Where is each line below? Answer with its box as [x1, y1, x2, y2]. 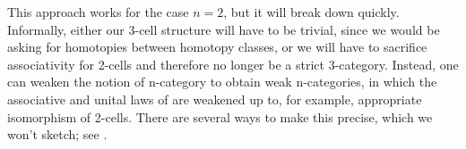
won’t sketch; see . [7, 125, 108, 144]
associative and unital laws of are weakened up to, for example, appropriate [7, 89, 422, 108]
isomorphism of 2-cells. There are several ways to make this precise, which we [7, 107, 433, 126]
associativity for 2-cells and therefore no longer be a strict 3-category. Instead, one [7, 54, 459, 73]
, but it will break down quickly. [223, 3, 400, 21]
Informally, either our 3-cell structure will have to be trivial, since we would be [7, 20, 440, 38]
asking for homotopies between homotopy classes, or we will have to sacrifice [7, 37, 427, 56]
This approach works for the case [7, 3, 189, 21]
